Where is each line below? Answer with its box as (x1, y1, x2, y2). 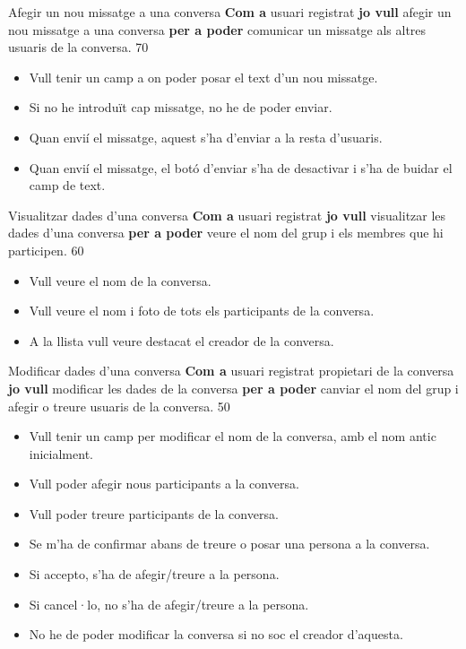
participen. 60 (8, 240, 84, 259)
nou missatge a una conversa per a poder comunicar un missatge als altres (8, 20, 427, 39)
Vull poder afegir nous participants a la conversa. (29, 474, 299, 493)
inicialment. (29, 444, 93, 463)
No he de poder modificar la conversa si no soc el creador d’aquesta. (29, 625, 403, 644)
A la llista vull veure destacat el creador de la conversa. (29, 331, 334, 350)
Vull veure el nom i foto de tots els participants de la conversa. (29, 301, 375, 320)
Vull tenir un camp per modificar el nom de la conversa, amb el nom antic (29, 427, 436, 446)
